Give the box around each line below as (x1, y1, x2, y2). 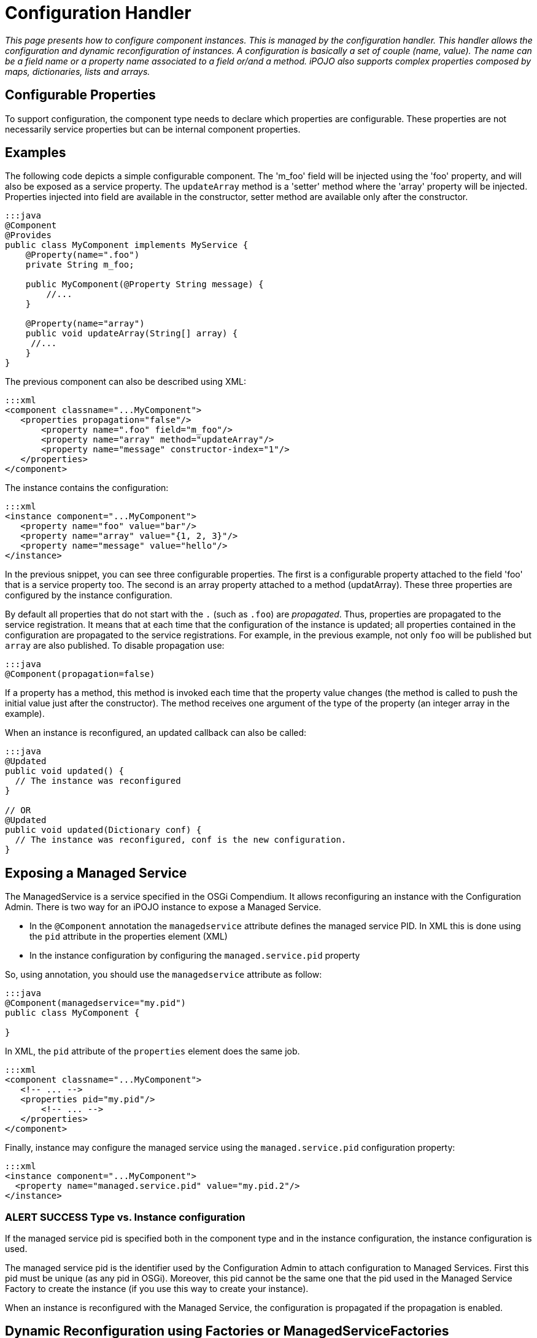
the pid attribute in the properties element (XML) (29, 931, 228, 942)
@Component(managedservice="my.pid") (5, 998, 187, 1008)
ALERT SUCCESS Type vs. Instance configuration (5, 1210, 245, 1223)
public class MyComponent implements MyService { (5, 240, 249, 250)
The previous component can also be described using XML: (5, 376, 247, 387)
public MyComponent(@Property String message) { (25, 279, 264, 290)
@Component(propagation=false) (5, 669, 155, 679)
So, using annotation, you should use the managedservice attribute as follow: (5, 969, 322, 980)
